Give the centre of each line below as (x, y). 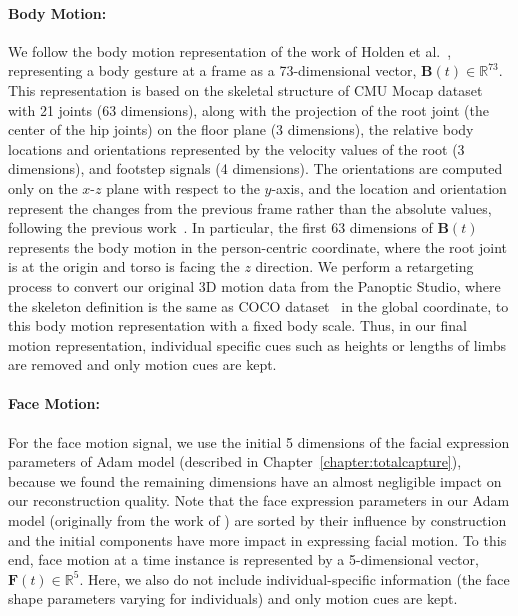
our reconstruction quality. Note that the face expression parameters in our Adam (259, 500)
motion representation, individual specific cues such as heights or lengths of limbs (257, 344)
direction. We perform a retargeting (364, 266)
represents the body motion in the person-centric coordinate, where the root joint (258, 246)
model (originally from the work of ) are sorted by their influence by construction (257, 520)
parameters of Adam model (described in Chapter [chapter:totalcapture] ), (235, 461)
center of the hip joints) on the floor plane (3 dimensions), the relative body (241, 129)
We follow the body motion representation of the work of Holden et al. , (230, 50)
